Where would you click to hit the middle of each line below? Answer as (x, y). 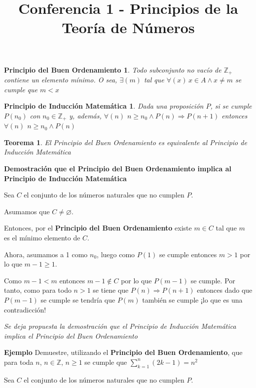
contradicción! (25, 309)
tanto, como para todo (38, 290)
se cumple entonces (188, 254)
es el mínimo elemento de (42, 237)
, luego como (116, 254)
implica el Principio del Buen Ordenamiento (71, 335)
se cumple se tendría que (78, 299)
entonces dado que (225, 290)
